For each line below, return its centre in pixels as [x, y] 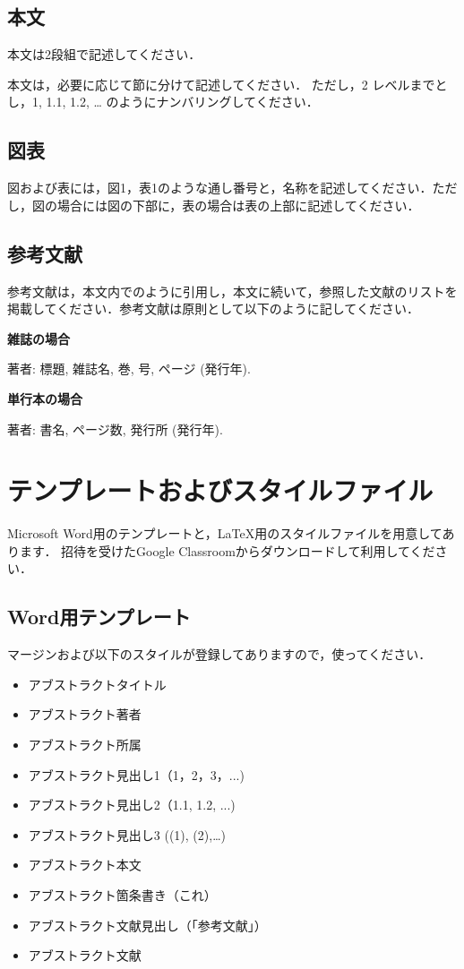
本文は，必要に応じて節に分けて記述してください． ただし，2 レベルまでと [228, 84]
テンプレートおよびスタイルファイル [220, 490]
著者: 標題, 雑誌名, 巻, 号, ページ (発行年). [129, 369]
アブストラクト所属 [85, 745]
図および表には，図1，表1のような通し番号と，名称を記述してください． [220, 188]
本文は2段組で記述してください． [104, 54]
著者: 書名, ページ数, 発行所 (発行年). [115, 429]
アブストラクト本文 [85, 865]
